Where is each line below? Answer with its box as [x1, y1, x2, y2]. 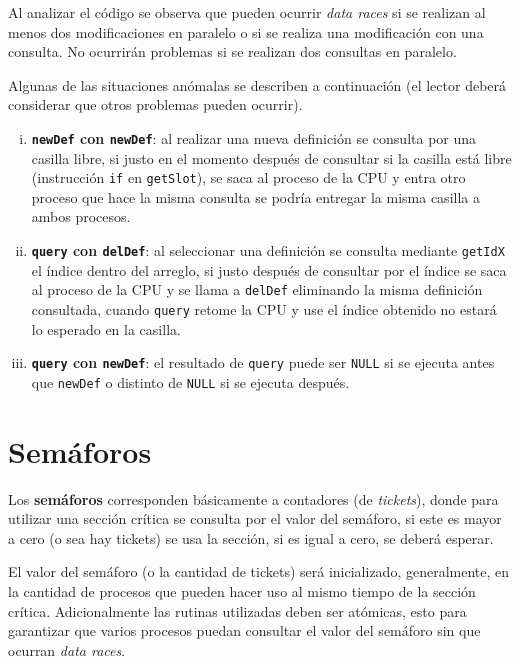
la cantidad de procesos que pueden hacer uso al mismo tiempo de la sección [8, 581, 476, 602]
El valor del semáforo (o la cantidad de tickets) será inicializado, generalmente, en [8, 561, 510, 582]
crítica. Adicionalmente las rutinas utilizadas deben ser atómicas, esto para [8, 600, 467, 621]
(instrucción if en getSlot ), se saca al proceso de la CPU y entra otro [31, 167, 466, 188]
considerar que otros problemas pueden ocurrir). [8, 94, 303, 115]
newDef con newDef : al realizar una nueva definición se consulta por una [31, 127, 477, 148]
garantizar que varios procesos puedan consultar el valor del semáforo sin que [8, 620, 481, 641]
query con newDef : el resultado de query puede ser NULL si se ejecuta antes [31, 352, 495, 373]
